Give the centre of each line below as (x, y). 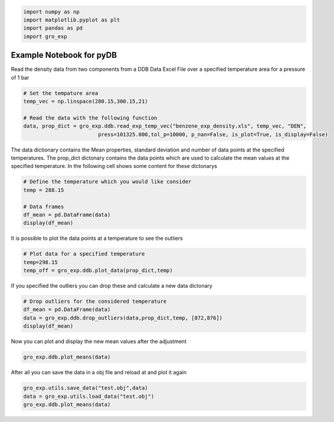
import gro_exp (45, 36)
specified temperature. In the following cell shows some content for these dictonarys (114, 166)
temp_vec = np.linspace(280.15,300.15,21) (86, 101)
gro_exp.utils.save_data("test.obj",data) (86, 388)
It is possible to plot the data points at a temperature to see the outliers (97, 238)
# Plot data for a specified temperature (84, 254)
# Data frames (44, 207)
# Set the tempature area (61, 93)
